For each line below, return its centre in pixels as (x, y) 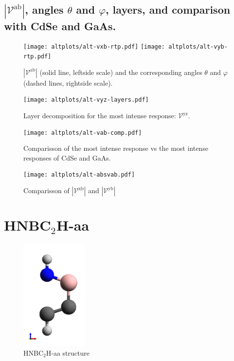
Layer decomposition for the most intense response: (100, 116)
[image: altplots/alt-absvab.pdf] (79, 175)
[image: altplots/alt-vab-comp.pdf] (83, 133)
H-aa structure (68, 352)
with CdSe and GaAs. (60, 26)
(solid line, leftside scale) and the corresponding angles (121, 72)
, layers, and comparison (168, 9)
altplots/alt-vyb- (198, 47)
